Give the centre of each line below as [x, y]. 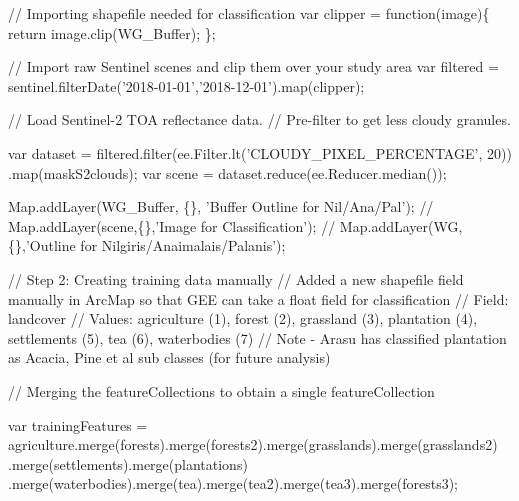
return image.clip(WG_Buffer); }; [112, 32]
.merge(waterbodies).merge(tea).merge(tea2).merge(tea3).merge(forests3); [233, 483]
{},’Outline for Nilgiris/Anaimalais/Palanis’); [147, 245]
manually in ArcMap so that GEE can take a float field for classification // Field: [258, 298]
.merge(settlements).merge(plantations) [128, 463]
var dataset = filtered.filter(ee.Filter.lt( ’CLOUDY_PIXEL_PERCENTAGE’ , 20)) [260, 152]
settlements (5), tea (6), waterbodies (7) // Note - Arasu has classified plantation [257, 337]
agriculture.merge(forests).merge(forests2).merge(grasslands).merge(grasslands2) [253, 444]
